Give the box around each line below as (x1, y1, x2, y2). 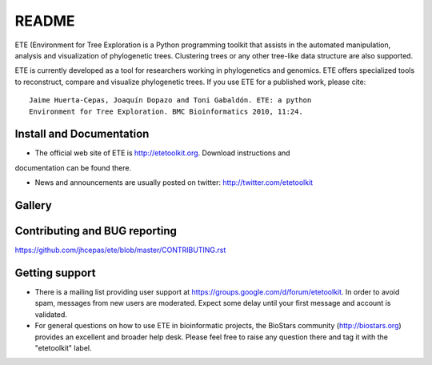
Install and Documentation (14, 127, 150, 141)
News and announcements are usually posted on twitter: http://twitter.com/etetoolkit (34, 178, 314, 187)
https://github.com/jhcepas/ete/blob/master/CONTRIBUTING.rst (14, 245, 226, 255)
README (14, 12, 75, 30)
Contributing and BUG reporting (14, 224, 178, 238)
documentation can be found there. (14, 162, 132, 172)
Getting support (14, 266, 96, 279)
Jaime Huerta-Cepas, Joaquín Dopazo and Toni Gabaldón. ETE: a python (29, 96, 312, 105)
